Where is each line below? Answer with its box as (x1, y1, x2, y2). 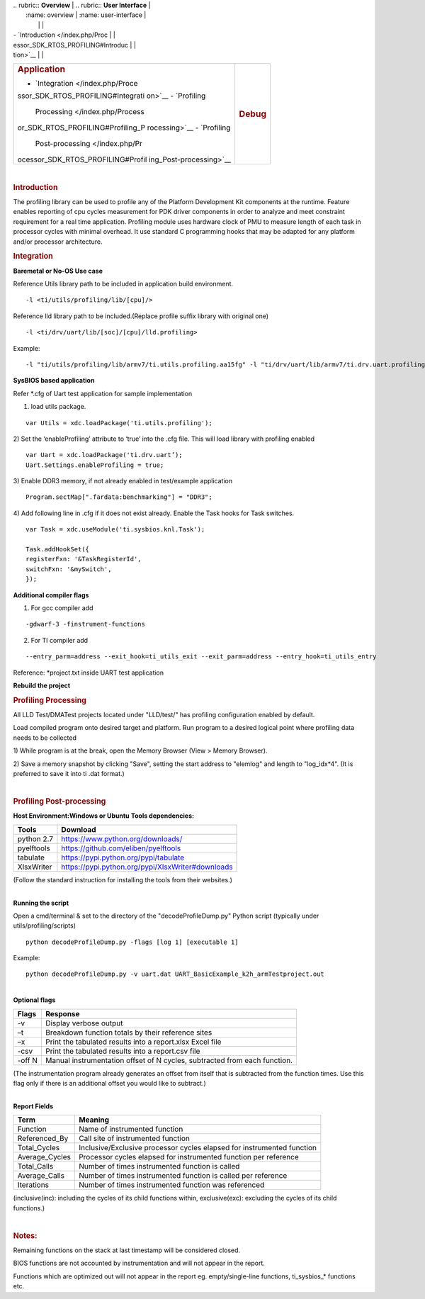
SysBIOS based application (13, 376, 95, 385)
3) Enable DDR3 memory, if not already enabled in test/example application (13, 477, 233, 485)
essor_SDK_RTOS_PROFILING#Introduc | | (13, 40, 136, 49)
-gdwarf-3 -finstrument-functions (25, 620, 145, 629)
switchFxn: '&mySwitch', (25, 565, 112, 573)
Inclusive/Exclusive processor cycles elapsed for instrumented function (79, 1143, 317, 1153)
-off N (17, 1055, 38, 1065)
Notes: (13, 1230, 38, 1240)
